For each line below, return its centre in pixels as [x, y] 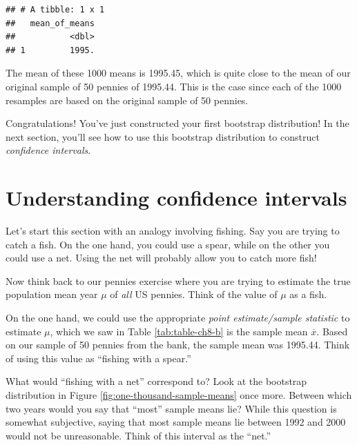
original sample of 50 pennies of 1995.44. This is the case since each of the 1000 [174, 86]
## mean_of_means [50, 23]
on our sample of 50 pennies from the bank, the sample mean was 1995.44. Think [178, 345]
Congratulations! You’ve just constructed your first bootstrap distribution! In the [177, 123]
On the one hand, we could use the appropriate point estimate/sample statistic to [178, 318]
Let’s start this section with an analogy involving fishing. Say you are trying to [173, 231]
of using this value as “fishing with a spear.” [98, 358]
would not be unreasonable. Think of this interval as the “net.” [138, 435]
